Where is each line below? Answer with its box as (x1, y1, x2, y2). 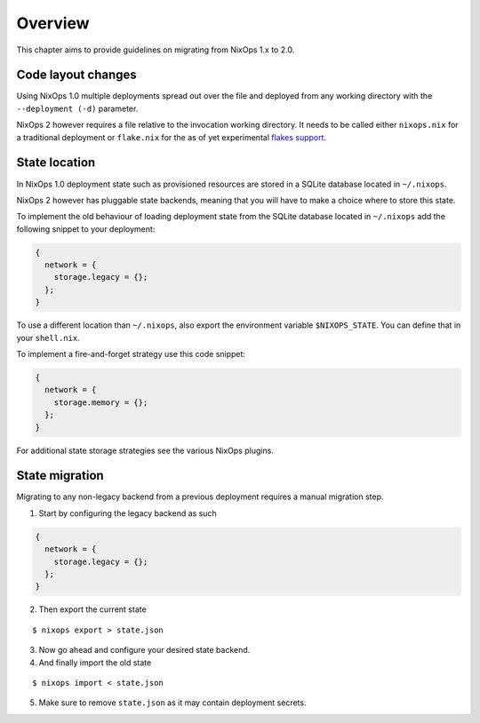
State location (16, 155, 96, 171)
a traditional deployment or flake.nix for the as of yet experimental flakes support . (16, 131, 327, 142)
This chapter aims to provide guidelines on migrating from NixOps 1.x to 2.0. (16, 44, 295, 55)
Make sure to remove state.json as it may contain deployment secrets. (38, 697, 307, 708)
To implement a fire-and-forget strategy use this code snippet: (16, 349, 246, 360)
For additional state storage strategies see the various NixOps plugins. (16, 445, 275, 456)
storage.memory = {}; (53, 397, 148, 408)
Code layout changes (16, 68, 137, 83)
